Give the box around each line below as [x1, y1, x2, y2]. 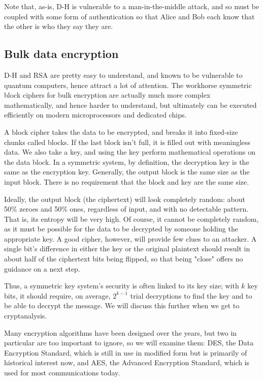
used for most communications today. [4, 367, 120, 378]
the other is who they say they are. [4, 21, 113, 32]
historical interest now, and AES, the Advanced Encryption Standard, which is [4, 357, 250, 368]
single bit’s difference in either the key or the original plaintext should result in [4, 243, 250, 254]
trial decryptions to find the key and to [130, 290, 252, 301]
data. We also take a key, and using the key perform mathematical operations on [4, 146, 256, 157]
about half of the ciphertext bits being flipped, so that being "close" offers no [4, 253, 243, 264]
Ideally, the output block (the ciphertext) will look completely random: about [4, 193, 245, 204]
